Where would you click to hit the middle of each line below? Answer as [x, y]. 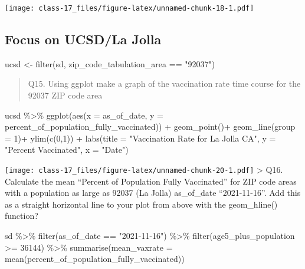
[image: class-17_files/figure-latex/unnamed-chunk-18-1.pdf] [129, 8]
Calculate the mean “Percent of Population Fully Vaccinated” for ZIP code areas [151, 181]
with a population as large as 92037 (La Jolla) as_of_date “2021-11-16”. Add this [153, 193]
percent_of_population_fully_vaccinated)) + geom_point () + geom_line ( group [150, 127]
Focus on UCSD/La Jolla [83, 39]
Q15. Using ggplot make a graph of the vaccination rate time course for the [164, 83]
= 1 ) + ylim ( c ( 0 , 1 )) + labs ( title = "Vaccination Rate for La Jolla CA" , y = [140, 138]
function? [22, 216]
